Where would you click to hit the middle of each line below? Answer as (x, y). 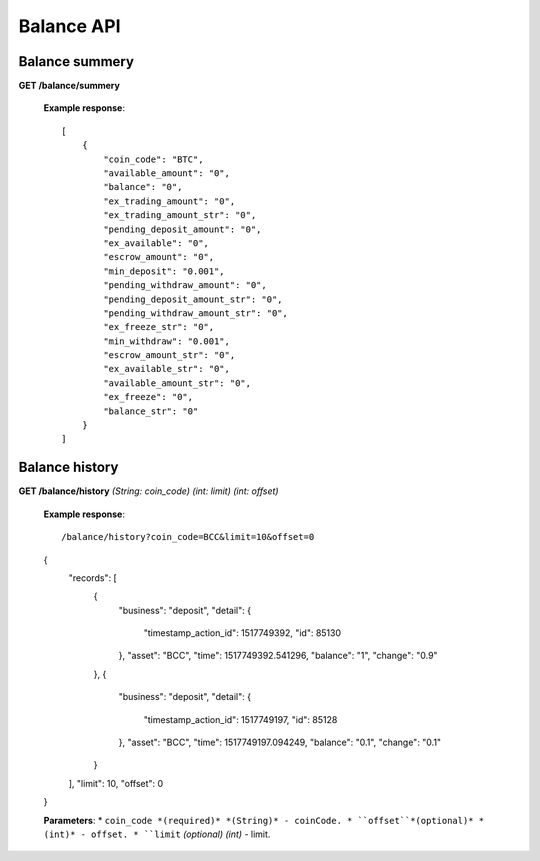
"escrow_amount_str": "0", (169, 355)
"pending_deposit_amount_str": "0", (193, 299)
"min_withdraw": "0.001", (166, 341)
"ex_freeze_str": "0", (159, 327)
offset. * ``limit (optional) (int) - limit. (180, 834)
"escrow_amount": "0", (159, 257)
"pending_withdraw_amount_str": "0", (196, 313)
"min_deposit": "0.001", (164, 271)
